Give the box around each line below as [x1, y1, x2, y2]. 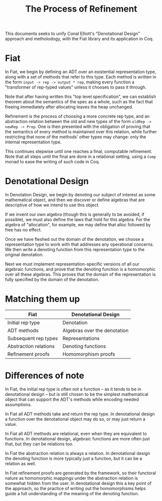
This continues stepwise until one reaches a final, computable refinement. [5, 149, 152, 155]
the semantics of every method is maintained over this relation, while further [5, 129, 157, 135]
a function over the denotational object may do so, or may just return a [5, 416, 146, 422]
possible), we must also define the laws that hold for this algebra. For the [5, 217, 150, 222]
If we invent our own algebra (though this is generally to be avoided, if [5, 212, 145, 218]
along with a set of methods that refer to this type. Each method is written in [5, 74, 157, 80]
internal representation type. [5, 139, 62, 145]
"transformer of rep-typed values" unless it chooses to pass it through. [5, 84, 147, 90]
